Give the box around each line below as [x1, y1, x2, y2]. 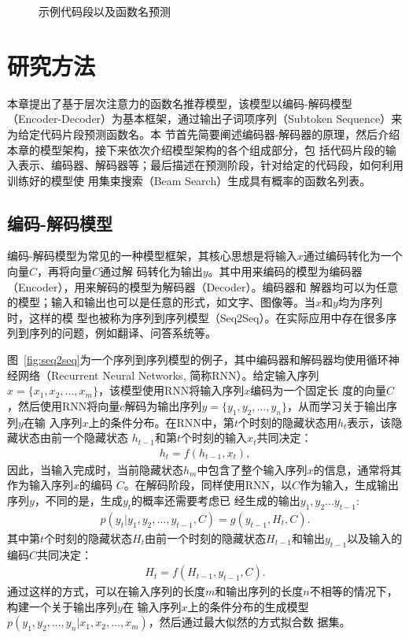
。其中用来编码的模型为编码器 [208, 263, 363, 280]
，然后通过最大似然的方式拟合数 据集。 [148, 614, 351, 630]
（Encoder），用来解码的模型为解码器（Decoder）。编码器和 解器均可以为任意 [7, 278, 399, 295]
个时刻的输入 [181, 429, 248, 446]
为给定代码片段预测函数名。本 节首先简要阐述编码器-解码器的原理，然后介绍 [7, 125, 400, 142]
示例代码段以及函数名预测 [39, 3, 171, 19]
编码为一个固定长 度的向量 [250, 382, 386, 399]
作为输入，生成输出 [300, 477, 400, 493]
